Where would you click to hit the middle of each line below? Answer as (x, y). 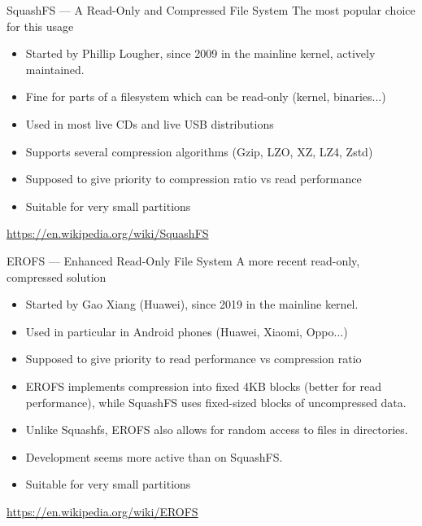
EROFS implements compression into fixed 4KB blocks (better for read (203, 386)
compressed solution (57, 276)
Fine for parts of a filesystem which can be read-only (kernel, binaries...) (206, 96)
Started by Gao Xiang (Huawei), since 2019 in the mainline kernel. (192, 304)
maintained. (55, 69)
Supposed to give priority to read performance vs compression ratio (194, 359)
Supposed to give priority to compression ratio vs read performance (194, 179)
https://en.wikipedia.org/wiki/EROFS (102, 511)
